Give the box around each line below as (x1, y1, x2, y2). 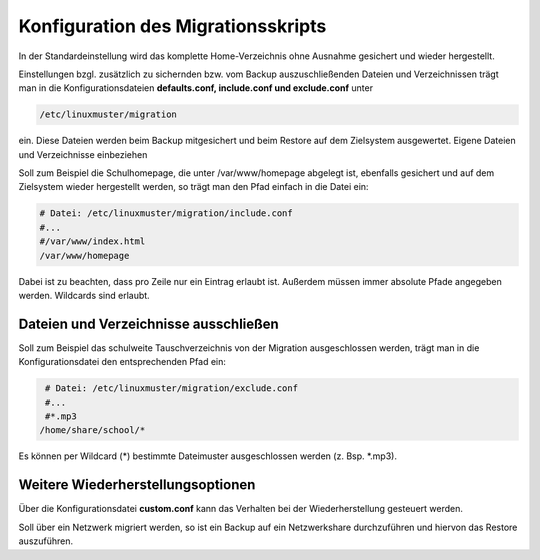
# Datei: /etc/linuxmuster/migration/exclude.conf (45, 383, 299, 394)
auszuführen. (18, 535, 74, 547)
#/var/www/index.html (39, 236, 146, 247)
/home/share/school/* (39, 425, 146, 436)
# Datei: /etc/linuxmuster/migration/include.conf (39, 208, 294, 219)
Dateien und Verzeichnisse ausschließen (18, 315, 279, 332)
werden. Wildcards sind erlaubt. (18, 290, 150, 301)
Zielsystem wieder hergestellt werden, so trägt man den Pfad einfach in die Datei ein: (18, 181, 369, 193)
